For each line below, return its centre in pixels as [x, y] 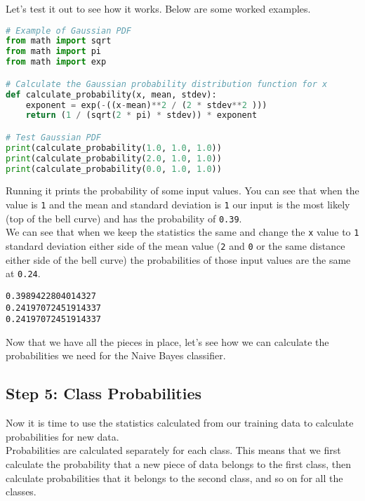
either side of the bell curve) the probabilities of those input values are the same [178, 259]
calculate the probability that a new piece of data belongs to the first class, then [178, 464]
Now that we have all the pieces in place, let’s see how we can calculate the [167, 341]
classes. [21, 492]
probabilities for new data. [62, 436]
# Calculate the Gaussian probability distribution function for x [167, 84]
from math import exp [56, 62]
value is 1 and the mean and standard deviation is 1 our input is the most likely [178, 204]
